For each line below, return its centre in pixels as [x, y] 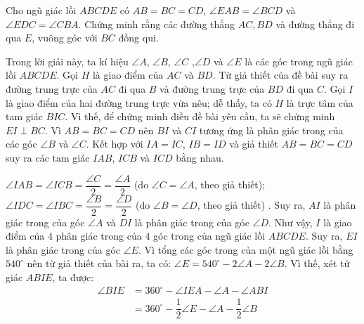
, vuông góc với [65, 38]
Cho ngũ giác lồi [41, 10]
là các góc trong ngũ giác [299, 61]
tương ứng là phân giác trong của [271, 130]
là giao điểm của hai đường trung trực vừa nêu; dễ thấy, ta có [139, 102]
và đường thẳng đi [315, 24]
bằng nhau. [200, 157]
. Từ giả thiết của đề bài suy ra [280, 75]
